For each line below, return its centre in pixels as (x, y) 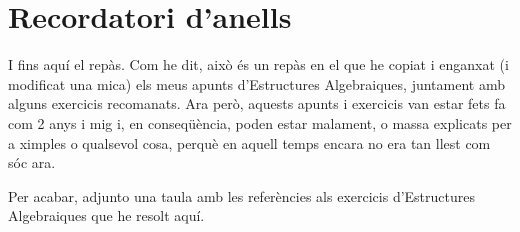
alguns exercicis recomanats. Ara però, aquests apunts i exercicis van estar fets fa (257, 103)
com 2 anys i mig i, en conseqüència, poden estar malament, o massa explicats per (260, 122)
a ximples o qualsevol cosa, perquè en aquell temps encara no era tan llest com (249, 142)
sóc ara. (32, 162)
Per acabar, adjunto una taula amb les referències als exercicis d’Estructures (241, 195)
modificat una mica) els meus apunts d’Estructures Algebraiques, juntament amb (256, 83)
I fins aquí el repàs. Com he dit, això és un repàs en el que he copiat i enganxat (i (258, 64)
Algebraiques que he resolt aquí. (106, 215)
